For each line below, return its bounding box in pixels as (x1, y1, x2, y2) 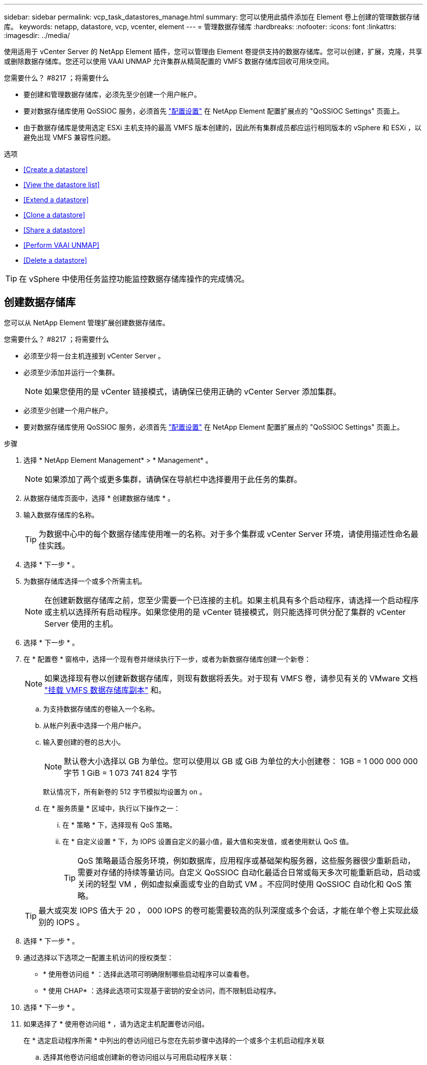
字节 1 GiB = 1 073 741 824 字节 (64, 768, 177, 778)
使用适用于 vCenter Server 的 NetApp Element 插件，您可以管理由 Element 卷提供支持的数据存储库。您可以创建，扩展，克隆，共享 (4, 47, 423, 56)
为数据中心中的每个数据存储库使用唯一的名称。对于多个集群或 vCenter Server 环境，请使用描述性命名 (39, 529, 411, 539)
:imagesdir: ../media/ (4, 31, 70, 39)
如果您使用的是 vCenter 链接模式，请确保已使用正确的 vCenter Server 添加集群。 (44, 386, 341, 396)
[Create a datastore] (23, 165, 88, 174)
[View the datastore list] (23, 180, 100, 189)
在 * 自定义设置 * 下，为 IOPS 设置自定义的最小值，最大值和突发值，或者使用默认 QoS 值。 (62, 837, 353, 846)
